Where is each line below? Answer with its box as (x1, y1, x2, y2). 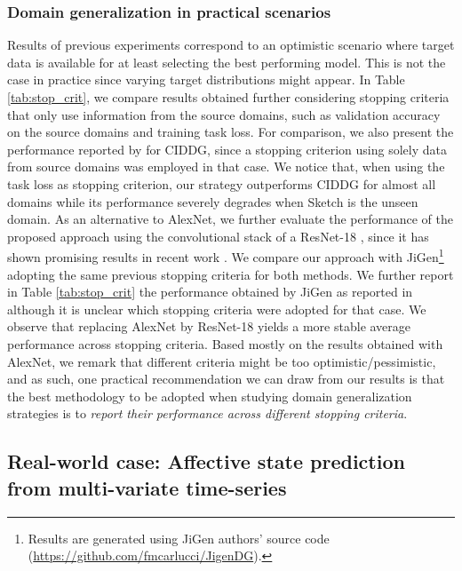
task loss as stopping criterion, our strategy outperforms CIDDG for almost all (7, 174, 436, 193)
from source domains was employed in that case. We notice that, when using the (7, 157, 445, 176)
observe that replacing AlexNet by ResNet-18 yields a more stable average (7, 317, 411, 336)
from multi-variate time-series (7, 473, 287, 501)
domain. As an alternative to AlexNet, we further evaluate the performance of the (7, 210, 453, 228)
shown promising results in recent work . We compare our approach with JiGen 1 (7, 245, 444, 266)
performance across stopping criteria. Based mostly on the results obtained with (7, 334, 443, 353)
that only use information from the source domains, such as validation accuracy (7, 105, 441, 123)
